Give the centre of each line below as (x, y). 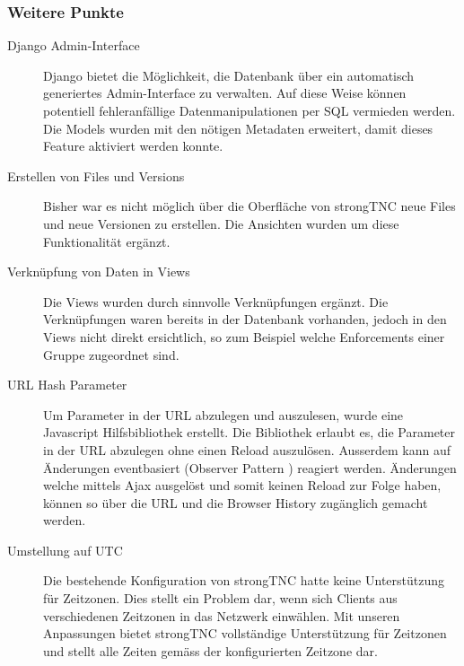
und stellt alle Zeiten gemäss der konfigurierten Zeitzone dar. (210, 650)
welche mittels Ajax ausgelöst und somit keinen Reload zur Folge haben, (242, 485)
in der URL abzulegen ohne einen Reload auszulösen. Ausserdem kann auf (247, 449)
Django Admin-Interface (74, 45)
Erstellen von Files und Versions (96, 175)
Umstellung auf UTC (65, 550)
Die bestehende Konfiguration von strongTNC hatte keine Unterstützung (244, 580)
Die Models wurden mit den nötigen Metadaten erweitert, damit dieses (238, 128)
